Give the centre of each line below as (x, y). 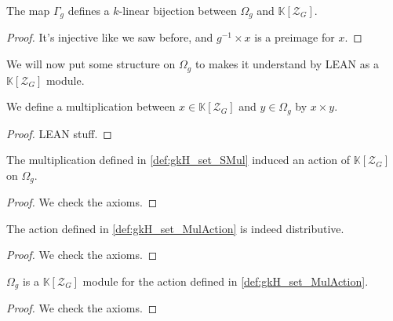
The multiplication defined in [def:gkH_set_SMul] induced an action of (178, 160)
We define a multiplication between (91, 106)
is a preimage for (295, 37)
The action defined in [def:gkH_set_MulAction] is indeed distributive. (175, 228)
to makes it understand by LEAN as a (287, 64)
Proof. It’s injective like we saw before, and (110, 37)
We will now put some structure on (91, 64)
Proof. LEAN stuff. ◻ (59, 133)
